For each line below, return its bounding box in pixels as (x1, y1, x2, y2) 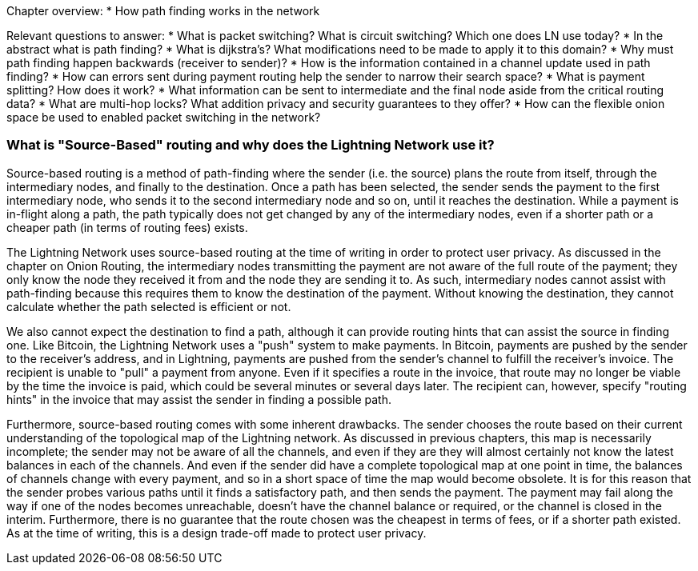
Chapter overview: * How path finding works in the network (6, 4, 320, 18)
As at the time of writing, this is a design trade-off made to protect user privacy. (6, 525, 427, 540)
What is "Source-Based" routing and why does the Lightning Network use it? (6, 137, 495, 154)
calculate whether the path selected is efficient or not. (6, 299, 291, 313)
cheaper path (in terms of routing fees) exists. (6, 220, 248, 234)
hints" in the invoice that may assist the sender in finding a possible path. (6, 392, 392, 406)
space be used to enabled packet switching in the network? (6, 110, 321, 124)
